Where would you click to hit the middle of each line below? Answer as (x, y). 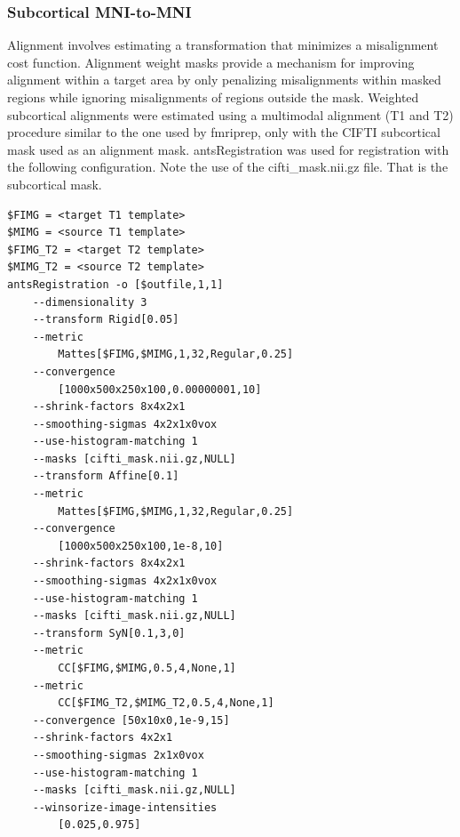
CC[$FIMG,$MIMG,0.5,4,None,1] (147, 668)
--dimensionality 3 (90, 302)
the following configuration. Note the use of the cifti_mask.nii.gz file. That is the (228, 167)
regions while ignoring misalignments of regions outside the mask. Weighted (213, 97)
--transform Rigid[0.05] (106, 320)
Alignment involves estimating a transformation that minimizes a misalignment (223, 45)
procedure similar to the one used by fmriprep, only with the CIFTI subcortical (224, 132)
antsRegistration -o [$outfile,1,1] (115, 284)
